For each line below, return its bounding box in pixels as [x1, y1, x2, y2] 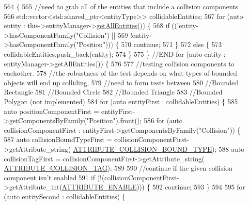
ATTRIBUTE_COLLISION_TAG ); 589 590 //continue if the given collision [4, 163, 233, 173]
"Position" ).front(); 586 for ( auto [86, 115, 183, 126]
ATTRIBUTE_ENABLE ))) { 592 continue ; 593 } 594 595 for [62, 182, 245, 192]
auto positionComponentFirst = [4, 106, 99, 116]
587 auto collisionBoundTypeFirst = [4, 134, 112, 144]
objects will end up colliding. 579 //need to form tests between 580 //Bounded [4, 77, 238, 87]
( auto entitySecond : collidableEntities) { [4, 191, 125, 201]
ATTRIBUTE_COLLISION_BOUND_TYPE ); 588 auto [73, 143, 245, 154]
